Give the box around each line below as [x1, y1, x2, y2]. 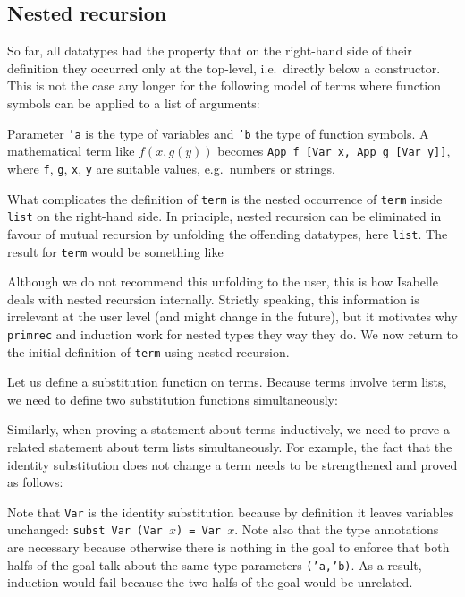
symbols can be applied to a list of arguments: [7, 93, 260, 112]
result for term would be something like [7, 242, 224, 260]
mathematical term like [7, 141, 135, 160]
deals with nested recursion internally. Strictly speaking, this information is [7, 289, 419, 308]
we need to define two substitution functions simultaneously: [7, 389, 338, 408]
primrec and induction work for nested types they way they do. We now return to [7, 324, 458, 343]
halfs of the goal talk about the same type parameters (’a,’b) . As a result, [7, 555, 422, 574]
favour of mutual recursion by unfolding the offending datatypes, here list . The [7, 224, 448, 243]
